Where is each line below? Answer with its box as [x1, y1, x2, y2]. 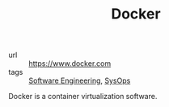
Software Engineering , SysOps [28, 76, 131, 85]
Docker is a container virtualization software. [8, 92, 158, 101]
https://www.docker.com [28, 59, 112, 68]
